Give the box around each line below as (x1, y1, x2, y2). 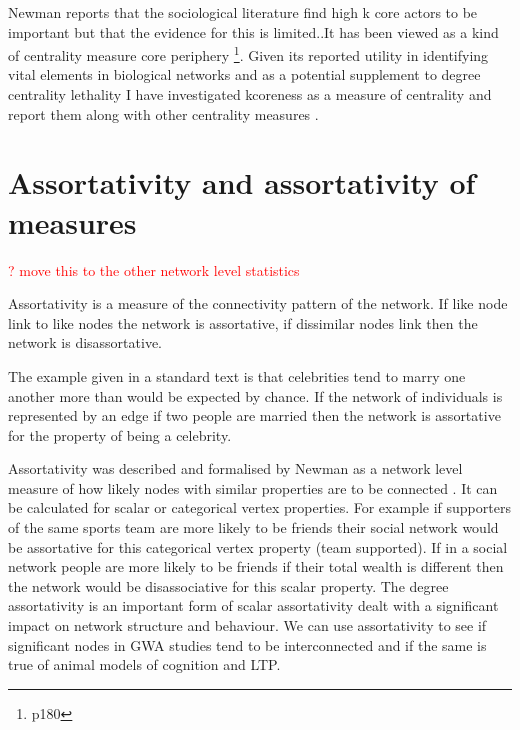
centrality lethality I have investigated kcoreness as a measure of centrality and (8, 84, 492, 105)
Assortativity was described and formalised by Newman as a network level (8, 458, 463, 479)
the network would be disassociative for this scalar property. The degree (8, 575, 449, 596)
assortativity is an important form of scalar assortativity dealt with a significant (8, 595, 499, 616)
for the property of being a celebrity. (8, 424, 232, 445)
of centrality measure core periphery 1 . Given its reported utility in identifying (8, 42, 489, 65)
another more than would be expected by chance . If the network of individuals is (8, 385, 503, 406)
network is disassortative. (8, 332, 162, 353)
